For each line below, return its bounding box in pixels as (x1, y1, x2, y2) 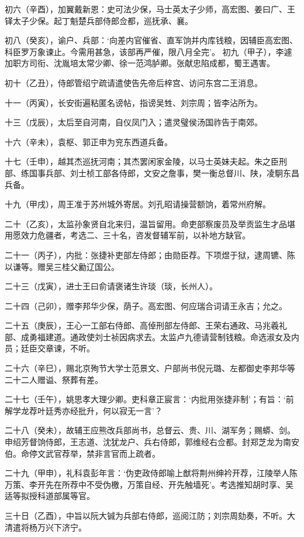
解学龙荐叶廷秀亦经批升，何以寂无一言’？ (5, 404, 163, 416)
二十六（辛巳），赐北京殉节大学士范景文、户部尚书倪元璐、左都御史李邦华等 (5, 362, 295, 374)
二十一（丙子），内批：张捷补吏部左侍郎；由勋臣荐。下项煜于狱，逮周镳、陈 (5, 248, 295, 261)
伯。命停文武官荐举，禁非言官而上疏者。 (5, 447, 160, 459)
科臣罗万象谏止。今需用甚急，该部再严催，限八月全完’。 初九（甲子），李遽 (5, 45, 292, 57)
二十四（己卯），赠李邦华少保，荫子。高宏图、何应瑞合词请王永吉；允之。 (5, 299, 287, 312)
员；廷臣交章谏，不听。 (5, 342, 95, 354)
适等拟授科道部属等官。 (5, 490, 95, 502)
